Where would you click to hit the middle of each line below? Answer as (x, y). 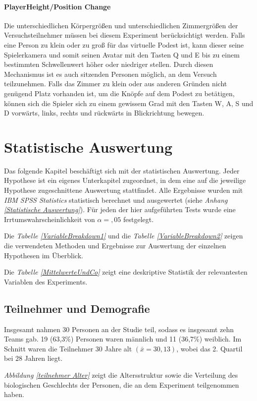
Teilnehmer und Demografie (77, 308)
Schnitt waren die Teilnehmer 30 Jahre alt (68, 348)
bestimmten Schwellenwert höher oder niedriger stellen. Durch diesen (109, 64)
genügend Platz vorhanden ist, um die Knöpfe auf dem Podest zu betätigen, (119, 93)
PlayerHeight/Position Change (57, 6)
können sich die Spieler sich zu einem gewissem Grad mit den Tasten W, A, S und (129, 103)
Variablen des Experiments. (46, 281)
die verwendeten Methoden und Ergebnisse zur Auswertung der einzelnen (115, 246)
